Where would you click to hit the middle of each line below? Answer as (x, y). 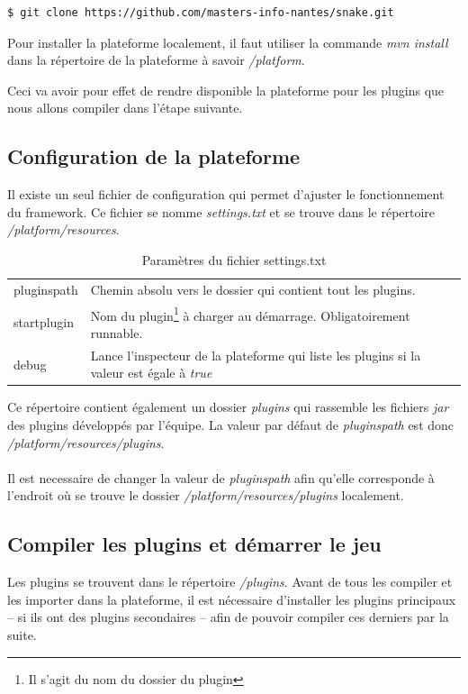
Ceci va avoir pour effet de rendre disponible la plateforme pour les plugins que (226, 90)
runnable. (117, 332)
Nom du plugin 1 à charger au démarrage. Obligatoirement (250, 314)
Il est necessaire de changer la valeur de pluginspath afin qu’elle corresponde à (221, 477)
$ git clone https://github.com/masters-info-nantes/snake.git (201, 13)
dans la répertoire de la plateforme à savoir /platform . (156, 60)
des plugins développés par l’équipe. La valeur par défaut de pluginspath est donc (231, 425)
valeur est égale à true (151, 373)
